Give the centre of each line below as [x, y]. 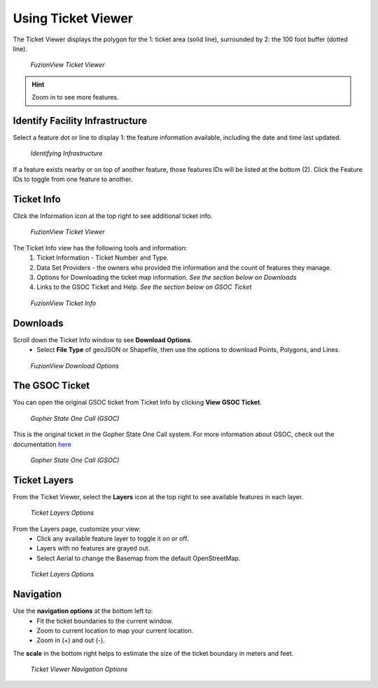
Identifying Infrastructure [66, 154]
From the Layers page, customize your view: [77, 529]
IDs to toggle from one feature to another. [73, 180]
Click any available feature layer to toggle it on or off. [113, 539]
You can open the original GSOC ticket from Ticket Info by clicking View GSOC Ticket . [138, 403]
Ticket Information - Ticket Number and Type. [103, 258]
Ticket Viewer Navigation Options [79, 669]
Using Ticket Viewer [73, 18]
